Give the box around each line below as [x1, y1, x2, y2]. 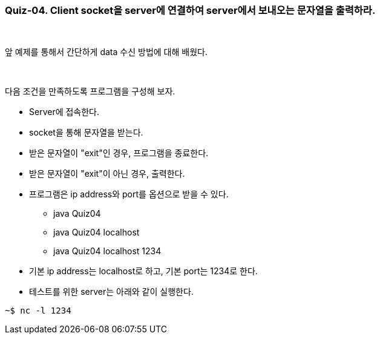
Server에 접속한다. [29, 107, 100, 117]
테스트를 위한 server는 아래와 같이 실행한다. [29, 286, 194, 297]
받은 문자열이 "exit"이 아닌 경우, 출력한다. [29, 168, 185, 179]
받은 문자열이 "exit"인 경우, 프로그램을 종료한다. [29, 148, 209, 159]
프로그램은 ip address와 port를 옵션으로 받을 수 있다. [29, 189, 229, 200]
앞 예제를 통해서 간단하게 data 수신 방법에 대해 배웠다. [5, 47, 208, 58]
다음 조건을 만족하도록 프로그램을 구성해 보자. [5, 86, 175, 97]
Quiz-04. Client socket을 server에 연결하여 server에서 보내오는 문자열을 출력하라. [5, 4, 376, 16]
